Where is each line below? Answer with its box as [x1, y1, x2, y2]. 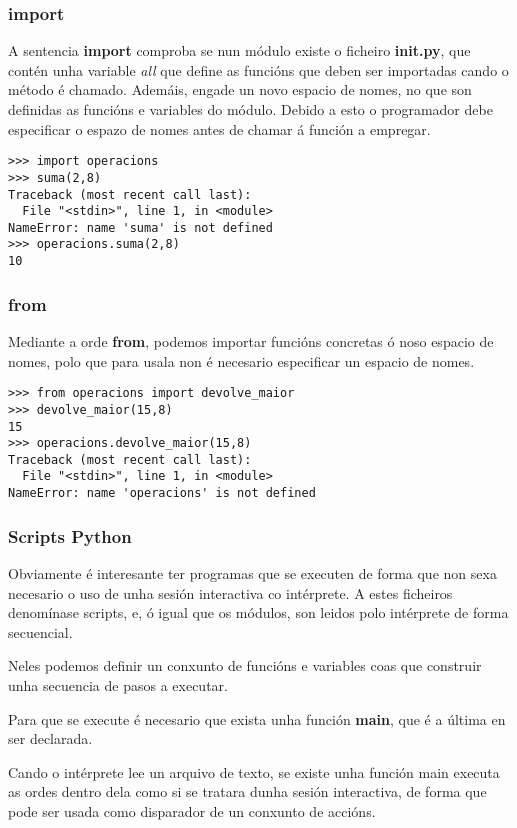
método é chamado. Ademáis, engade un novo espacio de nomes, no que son [8, 79, 472, 100]
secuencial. [8, 621, 73, 642]
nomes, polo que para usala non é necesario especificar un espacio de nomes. [8, 350, 475, 371]
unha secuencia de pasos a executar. [8, 674, 228, 695]
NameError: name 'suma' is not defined [8, 220, 273, 235]
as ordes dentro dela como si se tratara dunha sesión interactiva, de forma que [8, 781, 487, 802]
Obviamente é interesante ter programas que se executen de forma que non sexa [8, 563, 497, 583]
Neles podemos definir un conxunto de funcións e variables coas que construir [8, 655, 482, 676]
